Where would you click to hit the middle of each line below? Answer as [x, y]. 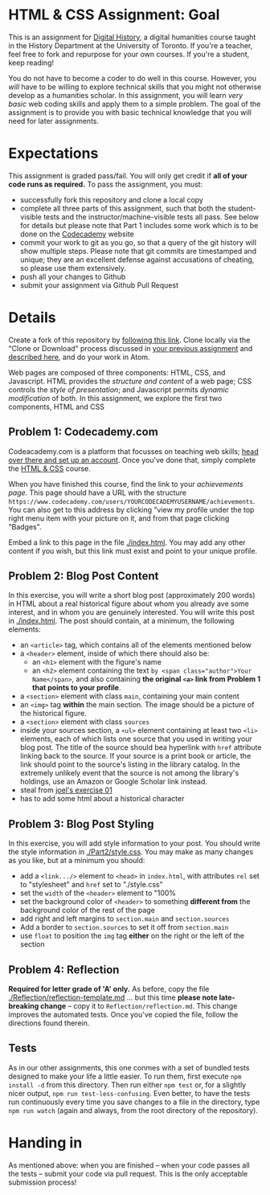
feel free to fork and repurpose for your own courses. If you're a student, [129, 54]
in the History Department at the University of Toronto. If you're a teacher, [131, 45]
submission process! [43, 1182]
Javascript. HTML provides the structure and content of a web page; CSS [130, 381]
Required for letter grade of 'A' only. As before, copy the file [109, 989]
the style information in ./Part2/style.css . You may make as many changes [131, 852]
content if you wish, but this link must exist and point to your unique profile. [133, 550]
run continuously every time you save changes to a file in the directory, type [134, 1102]
